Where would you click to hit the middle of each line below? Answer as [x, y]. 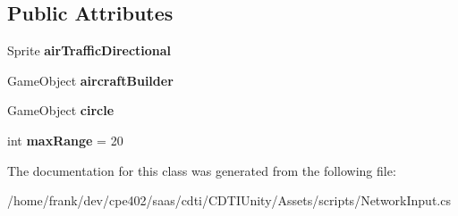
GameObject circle [61, 110]
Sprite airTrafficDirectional [89, 50]
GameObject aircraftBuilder [90, 80]
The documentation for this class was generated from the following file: [202, 170]
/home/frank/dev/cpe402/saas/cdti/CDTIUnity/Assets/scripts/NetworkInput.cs [229, 200]
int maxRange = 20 [65, 140]
